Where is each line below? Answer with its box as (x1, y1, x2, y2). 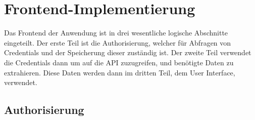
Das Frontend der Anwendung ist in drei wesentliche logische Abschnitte (4, 27, 228, 38)
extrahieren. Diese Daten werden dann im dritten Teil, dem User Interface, (4, 67, 235, 77)
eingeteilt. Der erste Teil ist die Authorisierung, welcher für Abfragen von (4, 37, 231, 48)
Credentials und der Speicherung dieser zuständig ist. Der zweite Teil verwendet (4, 47, 251, 58)
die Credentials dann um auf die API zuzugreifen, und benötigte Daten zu (4, 57, 234, 67)
